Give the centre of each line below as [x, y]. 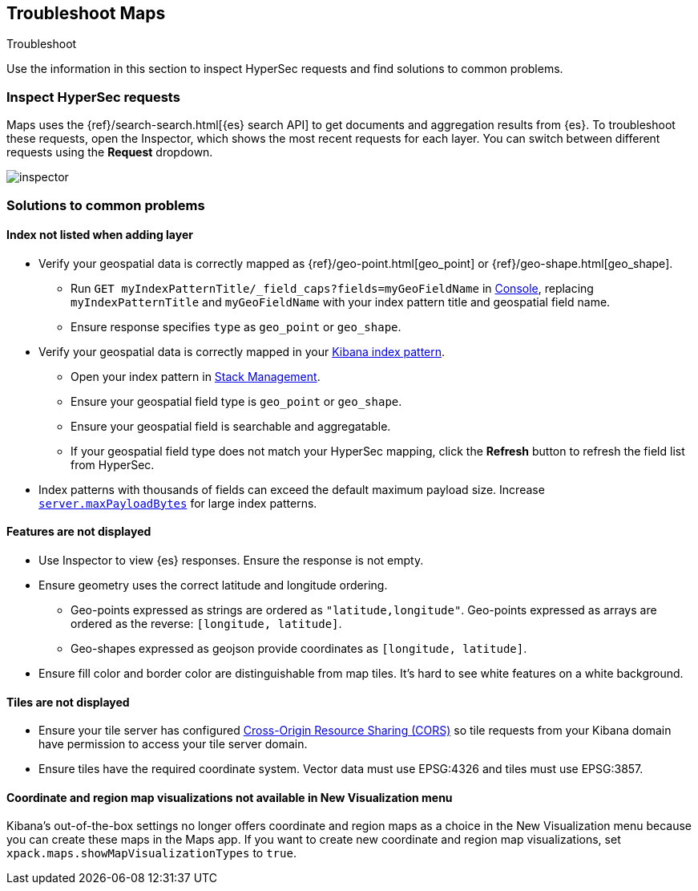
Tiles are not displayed [68, 702]
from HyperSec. [113, 464]
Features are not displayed [79, 532]
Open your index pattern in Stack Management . [196, 376]
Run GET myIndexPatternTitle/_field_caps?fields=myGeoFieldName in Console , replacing [332, 288]
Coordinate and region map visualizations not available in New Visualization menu [230, 797]
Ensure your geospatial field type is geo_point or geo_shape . [236, 401]
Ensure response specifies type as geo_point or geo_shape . [236, 326]
